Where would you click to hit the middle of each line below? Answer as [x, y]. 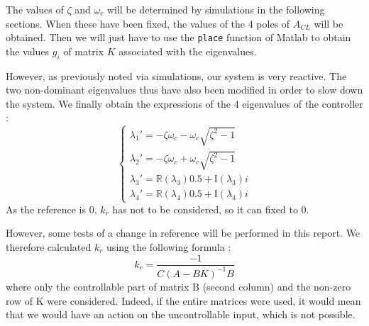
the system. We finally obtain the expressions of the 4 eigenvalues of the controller [184, 103]
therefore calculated [49, 246]
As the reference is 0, [51, 209]
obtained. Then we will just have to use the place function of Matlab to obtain [178, 37]
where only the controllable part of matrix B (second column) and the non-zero [178, 286]
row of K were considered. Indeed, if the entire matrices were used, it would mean [183, 300]
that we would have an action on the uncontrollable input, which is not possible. [181, 314]
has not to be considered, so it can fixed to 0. [211, 209]
